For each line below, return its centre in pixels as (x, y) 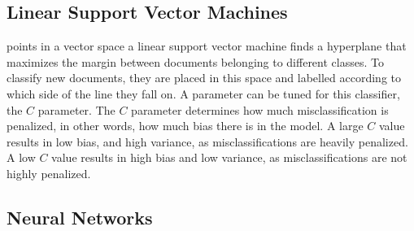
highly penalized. (49, 173)
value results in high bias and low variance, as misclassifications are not (229, 157)
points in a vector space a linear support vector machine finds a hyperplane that (207, 46)
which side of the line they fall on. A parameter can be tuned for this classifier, (203, 93)
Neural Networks (80, 217)
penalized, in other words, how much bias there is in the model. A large (185, 126)
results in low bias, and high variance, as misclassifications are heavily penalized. (207, 141)
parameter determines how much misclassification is (260, 109)
